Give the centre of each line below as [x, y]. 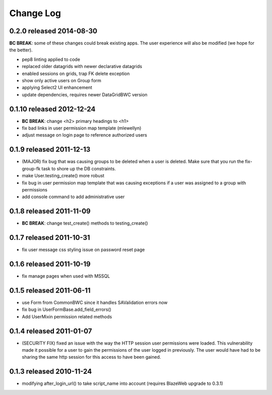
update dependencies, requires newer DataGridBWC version [85, 94]
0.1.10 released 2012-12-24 [52, 109]
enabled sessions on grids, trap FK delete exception [76, 74]
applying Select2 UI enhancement [57, 88]
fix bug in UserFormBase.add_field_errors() [67, 309]
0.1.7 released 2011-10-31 [50, 238]
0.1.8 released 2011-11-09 [50, 211]
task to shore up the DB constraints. [79, 168]
